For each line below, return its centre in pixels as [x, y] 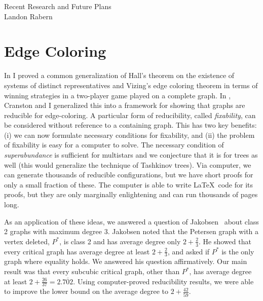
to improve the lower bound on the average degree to [86, 291]
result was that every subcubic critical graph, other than [92, 271]
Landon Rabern [28, 16]
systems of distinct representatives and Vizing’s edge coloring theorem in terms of [131, 85]
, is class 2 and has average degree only [120, 241]
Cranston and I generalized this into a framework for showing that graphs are [125, 105]
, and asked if [189, 251]
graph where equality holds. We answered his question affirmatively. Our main [126, 261]
